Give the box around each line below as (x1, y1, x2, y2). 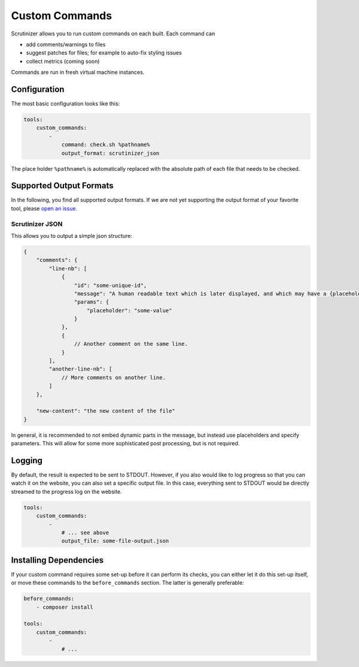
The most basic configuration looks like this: (11, 100, 120, 107)
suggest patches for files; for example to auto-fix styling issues (26, 49, 182, 56)
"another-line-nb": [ (48, 366, 112, 373)
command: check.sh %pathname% (61, 141, 150, 148)
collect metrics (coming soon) (26, 58, 100, 65)
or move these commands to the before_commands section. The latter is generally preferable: (11, 579, 245, 587)
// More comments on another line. (61, 374, 166, 381)
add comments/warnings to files (26, 41, 106, 48)
